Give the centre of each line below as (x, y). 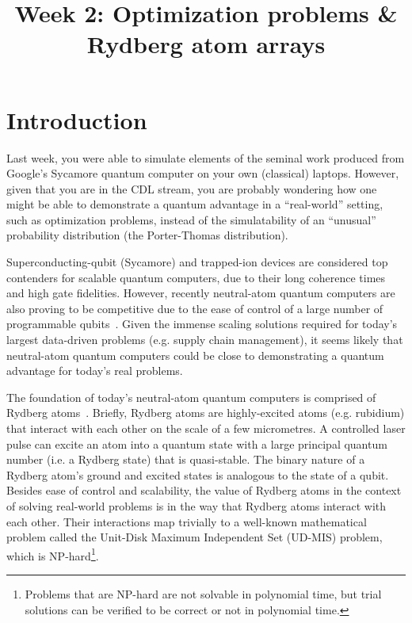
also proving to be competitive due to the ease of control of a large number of (195, 308)
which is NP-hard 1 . (53, 554)
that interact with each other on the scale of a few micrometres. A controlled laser (206, 428)
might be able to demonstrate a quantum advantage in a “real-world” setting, (195, 204)
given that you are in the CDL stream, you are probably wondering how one (192, 188)
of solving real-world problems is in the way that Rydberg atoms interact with (196, 505)
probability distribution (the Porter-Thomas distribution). (147, 235)
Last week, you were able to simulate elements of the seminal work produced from (206, 157)
